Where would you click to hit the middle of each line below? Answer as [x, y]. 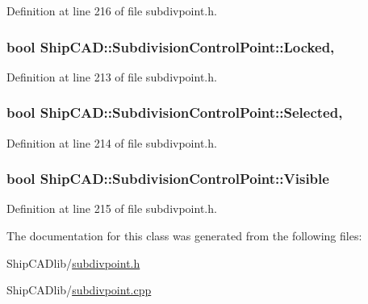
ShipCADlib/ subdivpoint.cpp [79, 290]
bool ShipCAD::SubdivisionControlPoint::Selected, [175, 112]
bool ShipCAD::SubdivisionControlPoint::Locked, [171, 46]
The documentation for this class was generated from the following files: [184, 236]
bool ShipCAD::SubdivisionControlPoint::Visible [168, 179]
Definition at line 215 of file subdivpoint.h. [112, 208]
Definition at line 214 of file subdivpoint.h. [112, 142]
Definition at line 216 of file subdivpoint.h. [112, 10]
